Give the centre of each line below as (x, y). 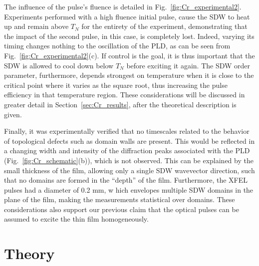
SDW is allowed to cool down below (59, 65)
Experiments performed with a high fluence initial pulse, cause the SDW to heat (127, 16)
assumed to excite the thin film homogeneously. (76, 219)
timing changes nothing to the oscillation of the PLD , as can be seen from (117, 46)
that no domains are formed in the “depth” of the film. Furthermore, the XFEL (126, 180)
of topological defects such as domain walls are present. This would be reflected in (129, 140)
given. (13, 114)
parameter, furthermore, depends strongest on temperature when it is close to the (129, 75)
